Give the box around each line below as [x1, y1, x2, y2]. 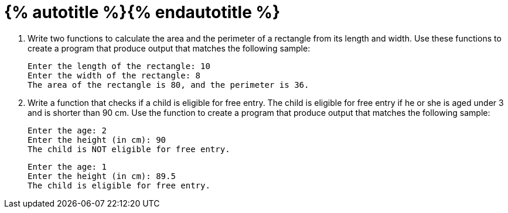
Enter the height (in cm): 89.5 [28, 171, 176, 181]
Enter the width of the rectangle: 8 [28, 70, 201, 80]
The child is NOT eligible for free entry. [28, 144, 230, 154]
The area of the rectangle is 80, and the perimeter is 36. [28, 80, 309, 90]
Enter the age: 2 [28, 125, 107, 135]
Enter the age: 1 [28, 162, 107, 171]
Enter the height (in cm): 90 [28, 135, 166, 145]
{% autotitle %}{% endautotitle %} [4, 2, 281, 22]
